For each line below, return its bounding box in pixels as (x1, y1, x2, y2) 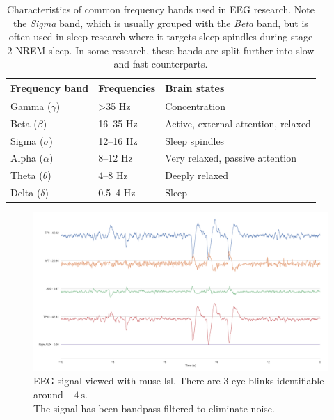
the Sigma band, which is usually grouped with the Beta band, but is (13, 15, 308, 30)
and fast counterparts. (113, 56, 208, 71)
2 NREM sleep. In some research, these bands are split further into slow (7, 42, 315, 57)
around (33, 387, 63, 402)
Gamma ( (10, 98, 51, 113)
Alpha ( (10, 150, 44, 165)
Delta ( (10, 185, 41, 200)
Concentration (165, 98, 225, 113)
